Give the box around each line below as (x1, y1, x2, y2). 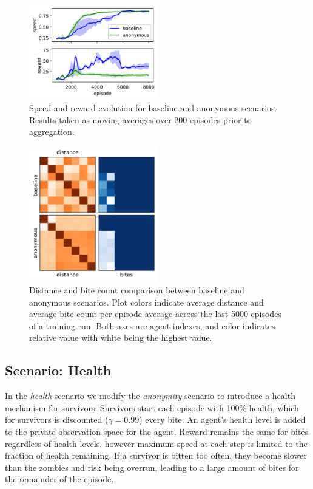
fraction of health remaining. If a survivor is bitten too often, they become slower (5, 449, 307, 462)
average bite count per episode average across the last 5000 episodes (29, 307, 281, 320)
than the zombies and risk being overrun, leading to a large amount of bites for (5, 460, 299, 473)
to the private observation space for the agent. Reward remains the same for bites (5, 425, 309, 438)
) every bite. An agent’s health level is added (139, 413, 306, 426)
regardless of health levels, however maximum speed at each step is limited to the (5, 437, 308, 450)
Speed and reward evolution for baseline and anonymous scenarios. (29, 101, 277, 114)
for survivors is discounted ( (5, 413, 109, 426)
